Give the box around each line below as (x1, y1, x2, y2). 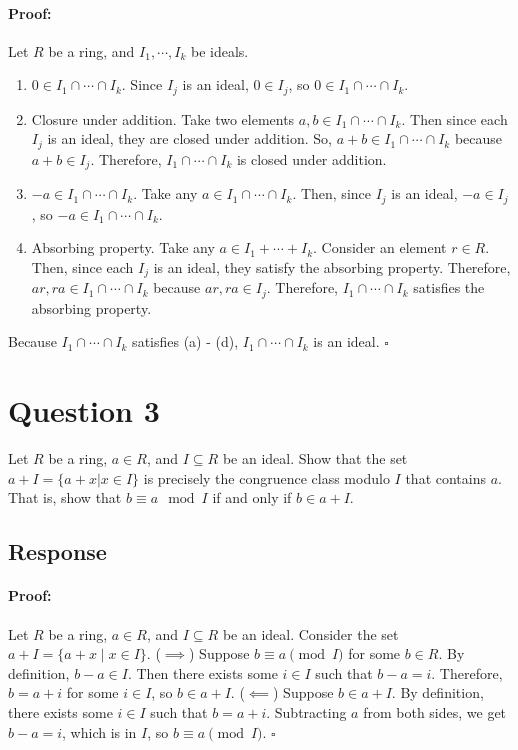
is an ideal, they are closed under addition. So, (47, 128, 332, 149)
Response (8, 536, 107, 567)
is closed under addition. (236, 148, 387, 169)
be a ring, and (48, 40, 135, 61)
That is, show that (8, 487, 122, 508)
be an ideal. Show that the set (222, 448, 408, 469)
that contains (405, 467, 486, 488)
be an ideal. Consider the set (222, 623, 399, 644)
